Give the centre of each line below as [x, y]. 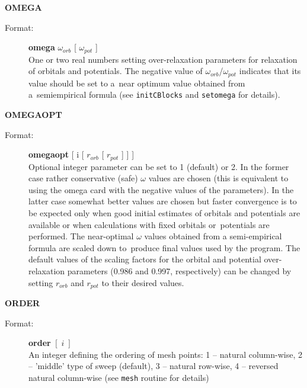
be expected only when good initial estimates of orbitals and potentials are [164, 212]
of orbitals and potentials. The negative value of [116, 71]
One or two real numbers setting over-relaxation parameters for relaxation [163, 59]
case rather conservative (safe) [83, 178]
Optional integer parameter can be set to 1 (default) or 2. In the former [159, 166]
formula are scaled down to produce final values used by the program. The [164, 247]
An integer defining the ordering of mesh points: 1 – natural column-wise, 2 [166, 354]
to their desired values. [143, 282]
